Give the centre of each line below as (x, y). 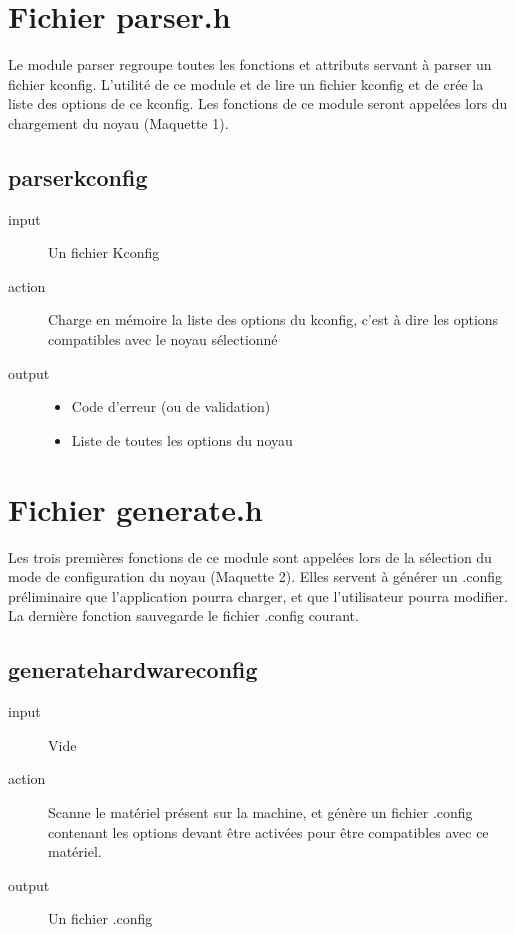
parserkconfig (78, 176)
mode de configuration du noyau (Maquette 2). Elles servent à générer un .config (255, 576)
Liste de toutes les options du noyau (182, 439)
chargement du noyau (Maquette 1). (118, 122)
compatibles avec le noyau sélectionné (163, 339)
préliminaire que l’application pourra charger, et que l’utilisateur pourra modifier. (258, 595)
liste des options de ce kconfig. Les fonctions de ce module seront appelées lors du (258, 103)
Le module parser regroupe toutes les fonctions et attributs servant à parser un (250, 64)
